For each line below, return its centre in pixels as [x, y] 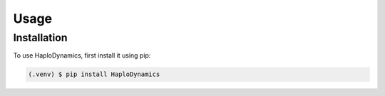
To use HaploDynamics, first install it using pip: [82, 55]
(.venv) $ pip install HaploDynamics [94, 74]
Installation [40, 38]
